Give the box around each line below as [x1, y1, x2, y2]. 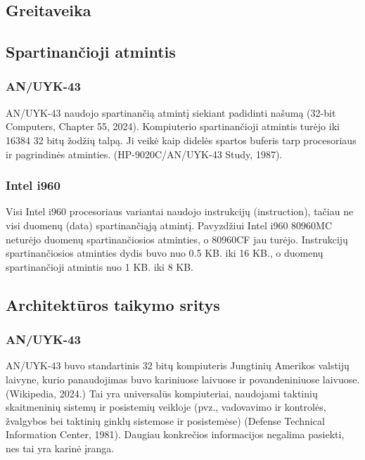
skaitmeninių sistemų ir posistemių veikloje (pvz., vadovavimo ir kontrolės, [6, 400, 326, 414]
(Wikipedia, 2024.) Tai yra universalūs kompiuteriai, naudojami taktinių [6, 385, 318, 400]
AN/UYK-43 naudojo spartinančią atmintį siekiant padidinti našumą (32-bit [6, 105, 336, 120]
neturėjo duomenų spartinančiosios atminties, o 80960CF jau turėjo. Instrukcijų [6, 231, 348, 246]
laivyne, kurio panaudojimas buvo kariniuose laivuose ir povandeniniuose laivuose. [6, 371, 360, 386]
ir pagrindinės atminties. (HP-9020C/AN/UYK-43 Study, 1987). [6, 146, 283, 161]
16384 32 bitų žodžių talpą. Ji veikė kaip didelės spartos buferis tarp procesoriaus [6, 132, 357, 147]
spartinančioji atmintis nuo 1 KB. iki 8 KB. [6, 259, 193, 274]
